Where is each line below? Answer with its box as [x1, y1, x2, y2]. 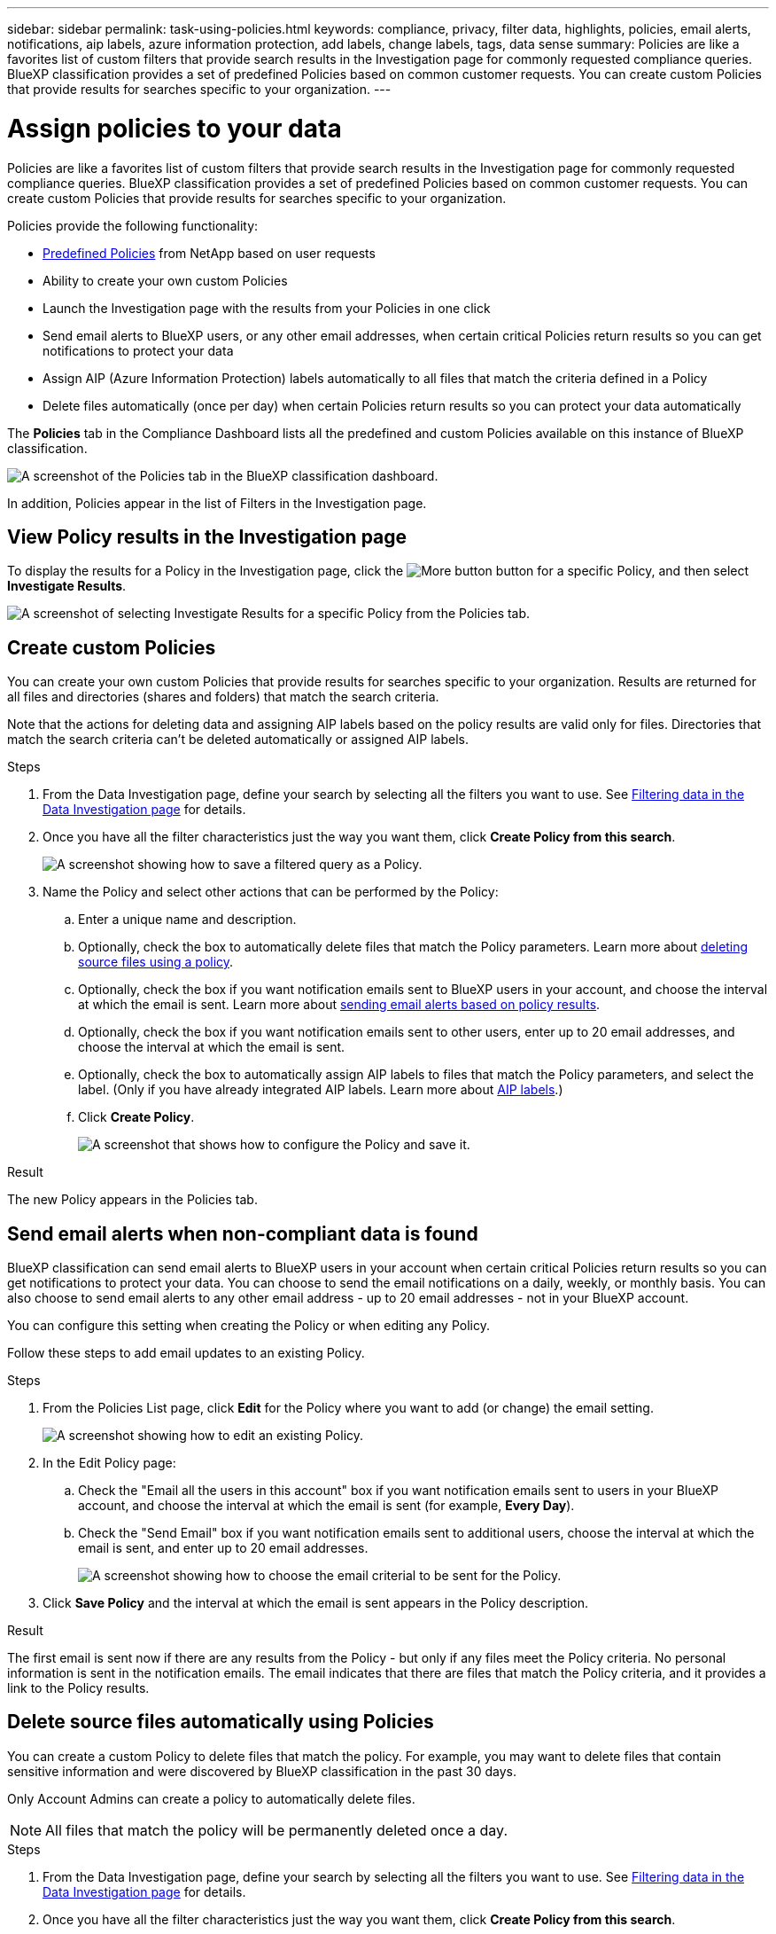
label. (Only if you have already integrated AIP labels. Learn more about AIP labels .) [78, 1082, 563, 1098]
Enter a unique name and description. [78, 912, 297, 928]
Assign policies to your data [7, 113, 342, 144]
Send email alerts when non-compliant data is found [7, 1222, 478, 1245]
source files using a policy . [78, 954, 234, 970]
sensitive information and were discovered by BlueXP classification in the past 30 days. [7, 1763, 517, 1779]
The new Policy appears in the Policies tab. [7, 1192, 258, 1208]
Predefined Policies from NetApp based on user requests [43, 245, 376, 261]
